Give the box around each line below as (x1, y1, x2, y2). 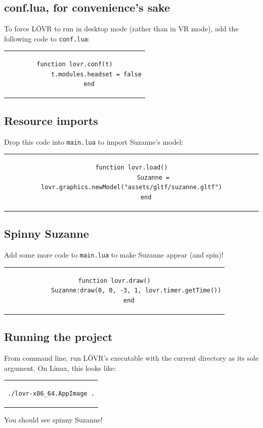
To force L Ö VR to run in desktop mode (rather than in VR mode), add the (4, 23, 239, 34)
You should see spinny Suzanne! (4, 414, 103, 425)
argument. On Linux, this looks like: (4, 362, 116, 373)
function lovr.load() (95, 164, 168, 172)
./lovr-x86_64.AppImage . (8, 390, 95, 397)
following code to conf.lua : (4, 33, 90, 44)
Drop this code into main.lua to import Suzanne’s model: (4, 136, 184, 147)
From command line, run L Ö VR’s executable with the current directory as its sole (4, 353, 259, 363)
